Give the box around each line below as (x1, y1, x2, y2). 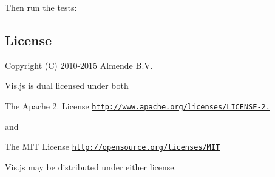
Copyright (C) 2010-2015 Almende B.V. (5, 59, 153, 71)
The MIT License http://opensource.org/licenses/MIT (5, 140, 220, 153)
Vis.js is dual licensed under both (5, 79, 129, 92)
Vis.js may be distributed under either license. (5, 160, 177, 173)
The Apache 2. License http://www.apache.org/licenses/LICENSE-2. (5, 99, 270, 112)
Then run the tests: (5, 1, 77, 13)
